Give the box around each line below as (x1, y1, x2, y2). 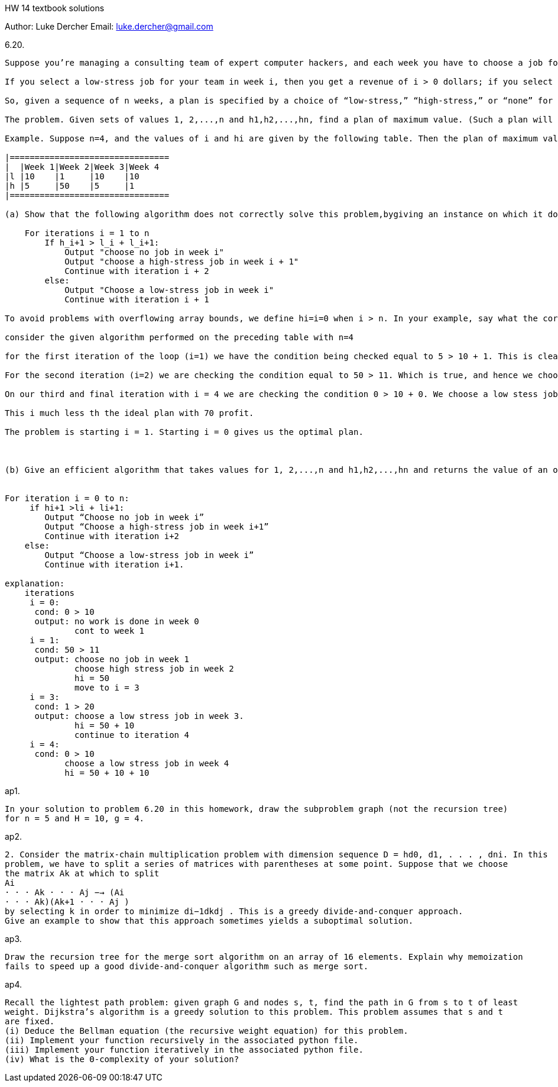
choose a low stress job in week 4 (64, 759, 229, 768)
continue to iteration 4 (74, 730, 189, 740)
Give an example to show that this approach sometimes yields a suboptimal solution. (5, 916, 414, 925)
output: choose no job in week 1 (34, 654, 189, 664)
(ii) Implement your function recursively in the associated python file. (5, 1036, 359, 1045)
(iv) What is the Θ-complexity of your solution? (5, 1054, 239, 1064)
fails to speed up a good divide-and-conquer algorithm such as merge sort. (5, 962, 369, 971)
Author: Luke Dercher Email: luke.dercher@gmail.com (5, 21, 213, 31)
